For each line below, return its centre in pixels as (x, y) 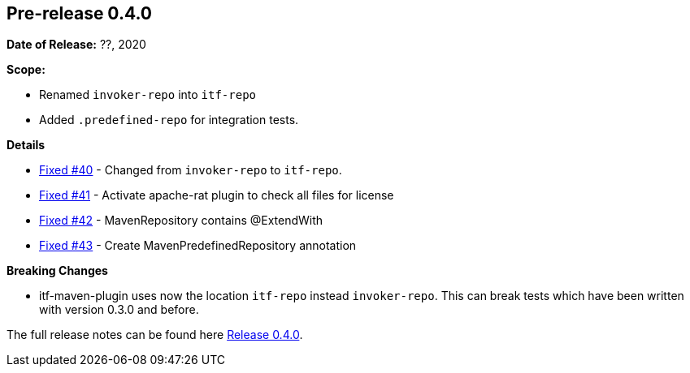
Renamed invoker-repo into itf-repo (148, 95)
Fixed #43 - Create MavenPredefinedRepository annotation (198, 246)
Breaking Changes (57, 271)
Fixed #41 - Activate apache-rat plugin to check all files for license (217, 195)
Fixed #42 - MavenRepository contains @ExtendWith (181, 221)
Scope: (26, 70)
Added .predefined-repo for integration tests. (169, 120)
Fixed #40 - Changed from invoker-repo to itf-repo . (191, 170)
